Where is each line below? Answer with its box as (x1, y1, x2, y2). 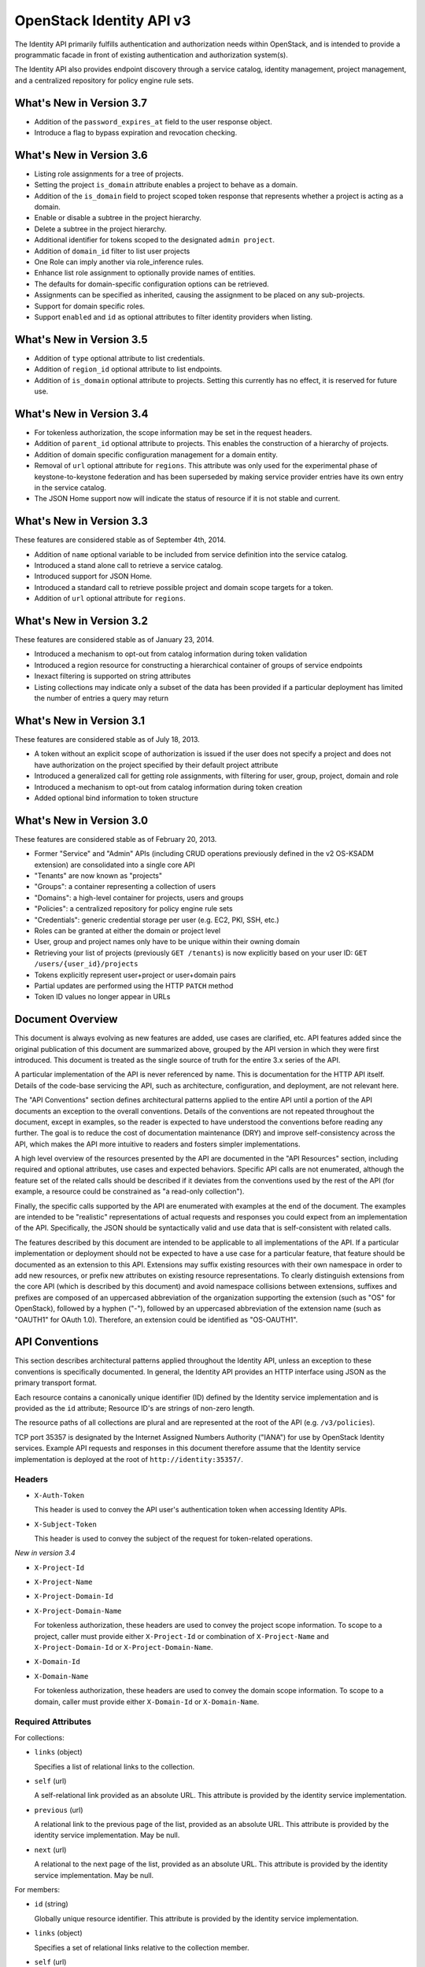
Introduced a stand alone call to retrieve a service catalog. (34, 561, 224, 570)
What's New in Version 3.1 (14, 714, 146, 727)
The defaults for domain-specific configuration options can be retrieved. (34, 279, 269, 289)
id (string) (34, 1899, 68, 1909)
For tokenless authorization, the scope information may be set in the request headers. (34, 427, 312, 437)
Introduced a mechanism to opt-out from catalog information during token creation (34, 782, 303, 792)
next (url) (34, 1845, 67, 1854)
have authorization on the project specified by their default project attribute (34, 760, 279, 769)
